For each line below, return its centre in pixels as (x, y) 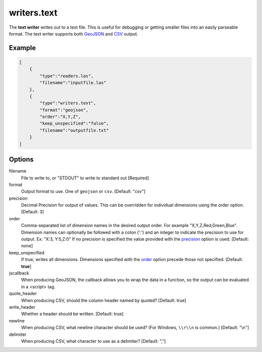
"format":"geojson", (64, 110)
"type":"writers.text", (68, 103)
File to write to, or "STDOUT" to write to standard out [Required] (85, 178)
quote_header (23, 294)
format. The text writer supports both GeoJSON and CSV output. (74, 34)
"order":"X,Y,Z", (60, 117)
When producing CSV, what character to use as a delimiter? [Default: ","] (93, 341)
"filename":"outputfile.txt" (74, 130)
